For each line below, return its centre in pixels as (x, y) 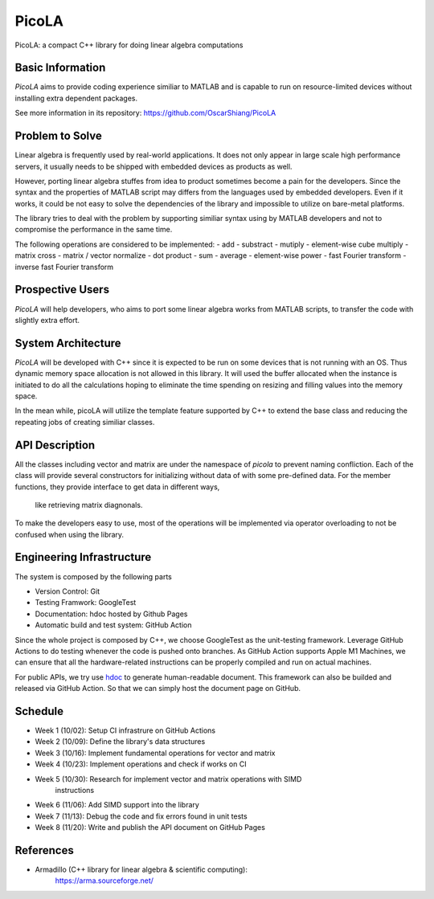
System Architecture (68, 343)
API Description (55, 445)
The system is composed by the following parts (93, 576)
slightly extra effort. (47, 320)
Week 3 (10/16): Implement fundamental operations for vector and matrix (155, 753)
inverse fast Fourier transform (64, 267)
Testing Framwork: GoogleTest (86, 603)
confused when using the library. (70, 534)
